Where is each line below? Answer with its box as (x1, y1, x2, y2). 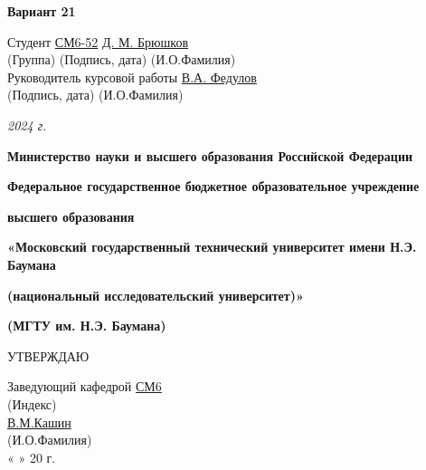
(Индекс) (7, 394, 57, 413)
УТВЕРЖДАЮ (7, 346, 90, 365)
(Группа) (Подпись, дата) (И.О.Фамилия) (7, 50, 236, 69)
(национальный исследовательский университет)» (7, 285, 304, 304)
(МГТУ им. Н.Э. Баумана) (7, 316, 166, 335)
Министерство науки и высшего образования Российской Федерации (7, 146, 413, 165)
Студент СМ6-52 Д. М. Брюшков (7, 32, 189, 51)
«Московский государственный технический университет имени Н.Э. (7, 237, 417, 256)
